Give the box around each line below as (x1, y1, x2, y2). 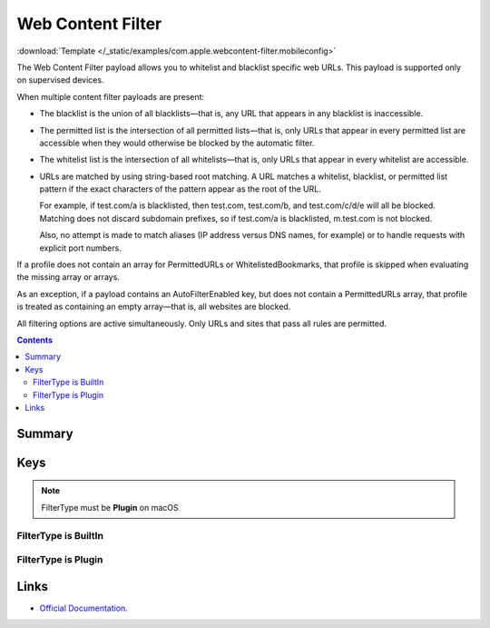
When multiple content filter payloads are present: (16, 91, 204, 102)
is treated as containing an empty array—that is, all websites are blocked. (16, 301, 291, 313)
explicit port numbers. (39, 242, 122, 254)
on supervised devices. (16, 75, 104, 85)
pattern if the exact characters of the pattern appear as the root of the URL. (39, 184, 321, 194)
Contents (16, 334, 54, 345)
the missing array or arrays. (16, 272, 120, 283)
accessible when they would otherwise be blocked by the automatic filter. (39, 137, 315, 148)
